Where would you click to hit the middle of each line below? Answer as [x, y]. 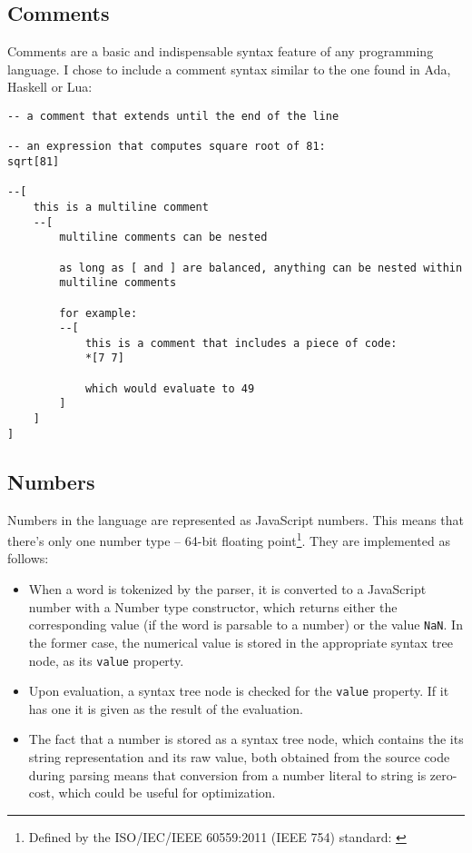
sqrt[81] [34, 161]
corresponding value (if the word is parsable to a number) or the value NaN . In [246, 625]
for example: [98, 313]
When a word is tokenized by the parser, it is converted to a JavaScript [227, 589]
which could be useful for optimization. [167, 793]
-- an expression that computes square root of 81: [167, 147]
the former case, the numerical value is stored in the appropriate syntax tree [241, 642]
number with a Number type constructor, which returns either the [213, 606]
